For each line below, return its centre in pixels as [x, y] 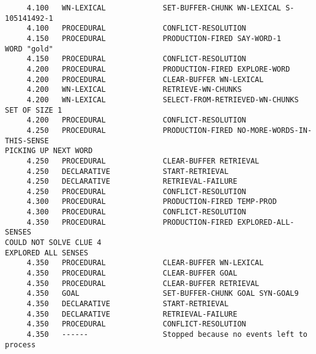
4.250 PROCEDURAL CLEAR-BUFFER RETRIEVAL [143, 161]
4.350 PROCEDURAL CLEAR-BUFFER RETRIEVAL [143, 283]
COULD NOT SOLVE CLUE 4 [53, 243]
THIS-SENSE [27, 141]
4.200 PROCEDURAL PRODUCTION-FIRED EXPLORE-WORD [158, 69]
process [21, 345]
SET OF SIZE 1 [34, 110]
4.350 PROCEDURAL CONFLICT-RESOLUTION [136, 324]
